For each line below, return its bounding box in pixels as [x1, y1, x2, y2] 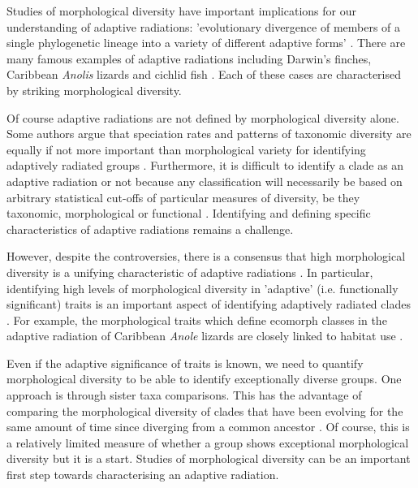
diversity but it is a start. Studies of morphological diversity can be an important [6, 450, 411, 467]
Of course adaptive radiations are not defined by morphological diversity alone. [6, 109, 399, 126]
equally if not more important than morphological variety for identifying [6, 140, 366, 158]
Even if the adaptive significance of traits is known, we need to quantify [6, 354, 364, 371]
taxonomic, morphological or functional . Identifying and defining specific [6, 205, 371, 222]
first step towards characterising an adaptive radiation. [6, 466, 279, 483]
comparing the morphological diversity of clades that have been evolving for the [6, 402, 403, 419]
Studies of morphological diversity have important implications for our [6, 2, 356, 19]
